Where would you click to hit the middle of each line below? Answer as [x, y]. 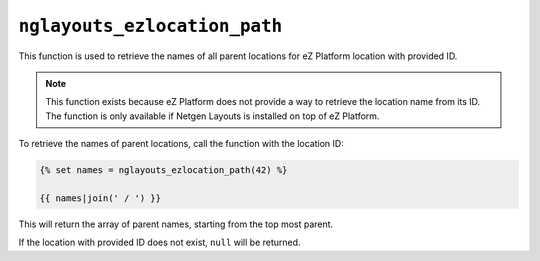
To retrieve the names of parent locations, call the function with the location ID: [181, 144]
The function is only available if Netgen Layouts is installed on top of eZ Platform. [212, 116]
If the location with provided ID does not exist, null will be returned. [159, 242]
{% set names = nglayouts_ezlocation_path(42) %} [163, 170]
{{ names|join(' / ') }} [100, 198]
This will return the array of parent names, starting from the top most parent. [176, 224]
